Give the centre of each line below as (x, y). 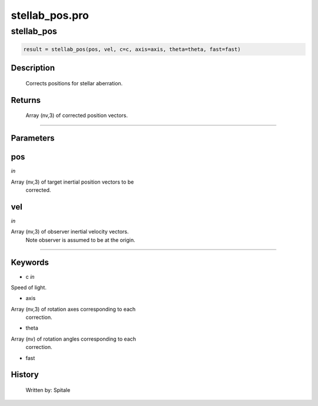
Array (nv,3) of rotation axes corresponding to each (73, 309)
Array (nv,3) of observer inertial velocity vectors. (70, 232)
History (25, 375)
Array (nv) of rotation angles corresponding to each (74, 339)
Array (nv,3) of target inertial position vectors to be (72, 182)
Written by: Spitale (48, 390)
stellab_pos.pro (50, 15)
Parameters (33, 138)
